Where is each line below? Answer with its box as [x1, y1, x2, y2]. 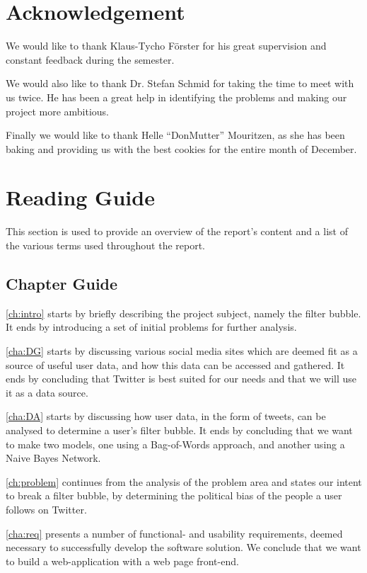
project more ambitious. [6, 103, 109, 118]
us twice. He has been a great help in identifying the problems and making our [6, 89, 347, 104]
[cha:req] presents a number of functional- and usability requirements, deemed [6, 526, 343, 540]
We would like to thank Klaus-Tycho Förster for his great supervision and [6, 38, 327, 53]
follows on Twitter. [6, 501, 87, 516]
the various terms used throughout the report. [6, 238, 206, 252]
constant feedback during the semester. [6, 52, 175, 67]
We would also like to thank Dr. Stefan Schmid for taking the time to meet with [6, 76, 354, 91]
